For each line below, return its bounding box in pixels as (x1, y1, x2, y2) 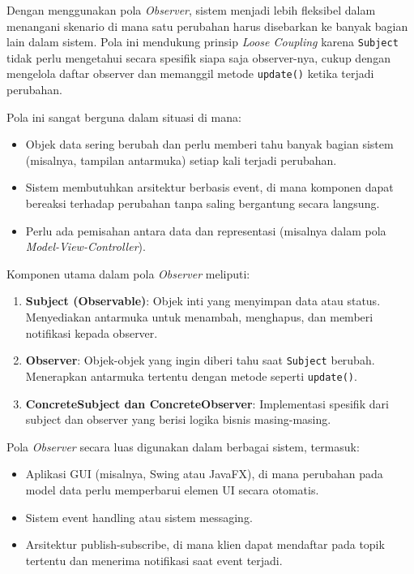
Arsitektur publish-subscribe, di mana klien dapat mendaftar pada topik (25, 536, 385, 553)
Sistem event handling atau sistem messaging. (25, 508, 253, 525)
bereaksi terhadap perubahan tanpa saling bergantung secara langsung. (25, 195, 380, 212)
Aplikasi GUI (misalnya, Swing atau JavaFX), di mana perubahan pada (25, 465, 383, 482)
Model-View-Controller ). (25, 238, 146, 255)
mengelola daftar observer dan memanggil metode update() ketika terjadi (6, 65, 374, 82)
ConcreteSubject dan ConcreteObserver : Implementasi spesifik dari (25, 395, 389, 412)
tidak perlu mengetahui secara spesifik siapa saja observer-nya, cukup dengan (6, 49, 391, 66)
